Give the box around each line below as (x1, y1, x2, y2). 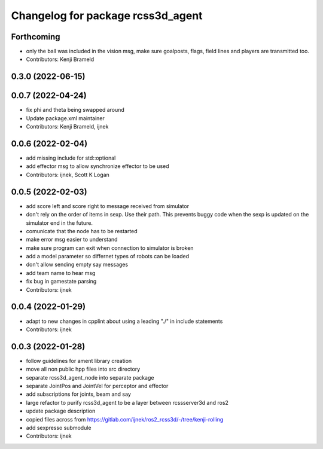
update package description (26, 407, 96, 415)
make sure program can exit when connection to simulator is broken (26, 244, 194, 251)
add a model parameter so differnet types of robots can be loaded (26, 253, 190, 260)
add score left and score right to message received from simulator (26, 202, 190, 209)
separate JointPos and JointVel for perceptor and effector (26, 383, 169, 390)
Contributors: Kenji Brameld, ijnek (26, 123, 109, 130)
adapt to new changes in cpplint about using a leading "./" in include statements (26, 317, 223, 325)
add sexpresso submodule (26, 424, 92, 431)
